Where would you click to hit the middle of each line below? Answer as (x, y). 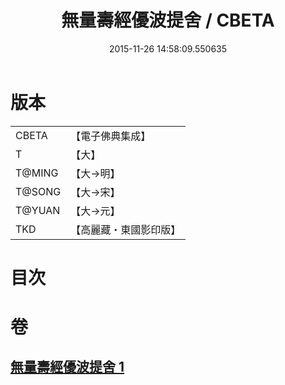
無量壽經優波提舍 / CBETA (168, 20)
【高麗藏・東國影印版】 (126, 229)
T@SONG (38, 191)
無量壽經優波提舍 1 (67, 367)
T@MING (37, 173)
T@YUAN (38, 210)
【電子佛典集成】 (111, 136)
